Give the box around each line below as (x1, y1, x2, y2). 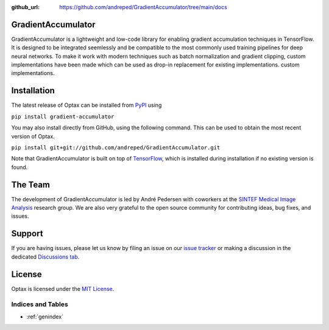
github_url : (11, 4, 40, 10)
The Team (11, 179, 51, 190)
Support (11, 229, 43, 239)
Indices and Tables (11, 300, 68, 309)
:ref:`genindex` (26, 313, 64, 320)
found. (11, 163, 28, 171)
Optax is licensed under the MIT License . (11, 285, 115, 292)
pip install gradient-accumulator (11, 113, 115, 120)
